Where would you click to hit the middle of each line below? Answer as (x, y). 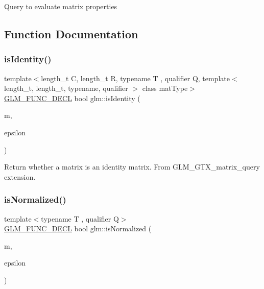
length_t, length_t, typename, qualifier (66, 88)
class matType (165, 88)
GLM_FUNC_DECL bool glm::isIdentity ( (72, 98)
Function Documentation (71, 33)
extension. (20, 176)
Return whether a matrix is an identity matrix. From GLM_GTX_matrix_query (132, 167)
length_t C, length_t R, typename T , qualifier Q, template (136, 78)
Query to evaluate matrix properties (61, 6)
